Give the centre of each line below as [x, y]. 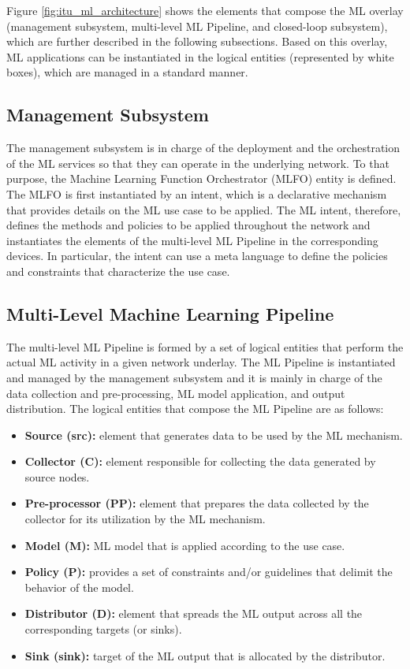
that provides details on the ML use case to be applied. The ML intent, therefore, [204, 209]
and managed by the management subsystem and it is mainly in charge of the [194, 377]
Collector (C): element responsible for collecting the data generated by [200, 461]
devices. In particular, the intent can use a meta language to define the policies [197, 256]
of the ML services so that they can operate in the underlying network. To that [198, 163]
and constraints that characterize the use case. [118, 271]
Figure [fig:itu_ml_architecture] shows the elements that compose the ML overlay [205, 10]
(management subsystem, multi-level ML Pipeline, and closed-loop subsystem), [197, 26]
